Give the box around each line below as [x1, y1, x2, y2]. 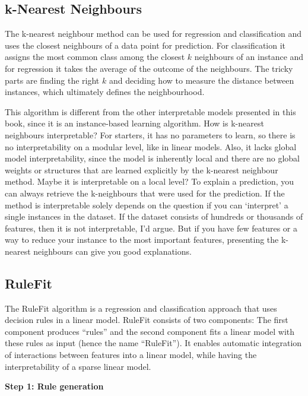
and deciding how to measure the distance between [109, 74, 294, 86]
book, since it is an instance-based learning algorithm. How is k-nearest [5, 117, 264, 129]
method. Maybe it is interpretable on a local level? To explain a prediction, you [5, 175, 294, 188]
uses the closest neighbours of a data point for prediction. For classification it [5, 39, 286, 51]
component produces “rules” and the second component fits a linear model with [5, 325, 295, 337]
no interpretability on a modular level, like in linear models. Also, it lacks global [5, 140, 297, 153]
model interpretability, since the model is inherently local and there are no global [5, 152, 300, 164]
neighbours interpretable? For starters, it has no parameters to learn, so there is [5, 128, 296, 141]
